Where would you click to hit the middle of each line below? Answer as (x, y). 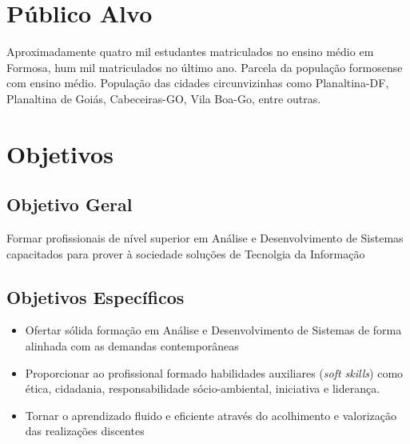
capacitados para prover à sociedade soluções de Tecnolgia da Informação (186, 253)
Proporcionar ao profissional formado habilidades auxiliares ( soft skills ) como (214, 372)
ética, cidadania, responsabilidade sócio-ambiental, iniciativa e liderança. (203, 388)
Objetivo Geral (70, 204)
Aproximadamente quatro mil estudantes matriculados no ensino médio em (190, 52)
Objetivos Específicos (96, 296)
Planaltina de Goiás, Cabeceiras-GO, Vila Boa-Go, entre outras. (164, 98)
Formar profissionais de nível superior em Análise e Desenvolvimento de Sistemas (205, 238)
